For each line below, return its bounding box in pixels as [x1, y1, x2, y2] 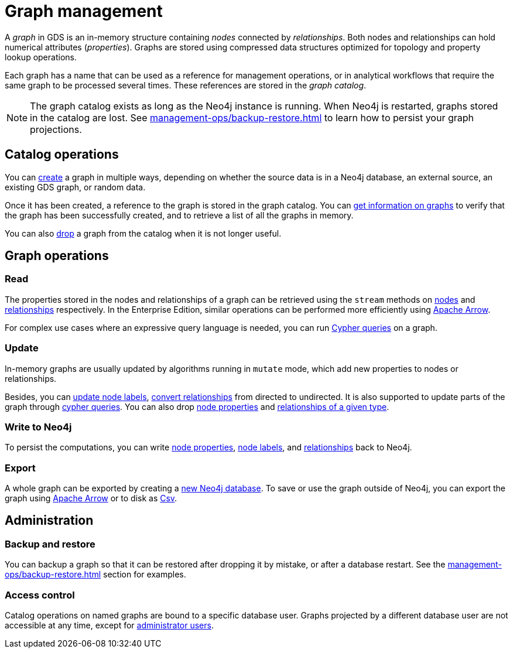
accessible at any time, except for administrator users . [5, 620, 214, 631]
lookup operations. [5, 52, 77, 62]
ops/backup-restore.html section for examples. [5, 569, 186, 580]
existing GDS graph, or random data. [5, 182, 146, 192]
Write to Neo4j [5, 420, 72, 433]
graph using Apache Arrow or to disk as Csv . [5, 493, 177, 504]
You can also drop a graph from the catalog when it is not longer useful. [5, 228, 282, 238]
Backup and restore [5, 538, 95, 550]
